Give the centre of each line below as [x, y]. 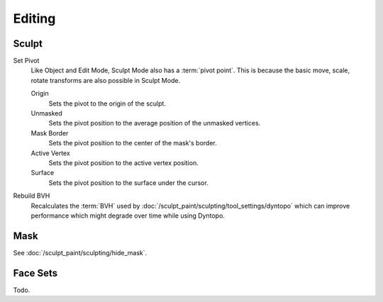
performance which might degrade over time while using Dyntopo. [128, 216]
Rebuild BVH [32, 196]
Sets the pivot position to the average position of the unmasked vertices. [155, 123]
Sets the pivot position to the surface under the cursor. [128, 183]
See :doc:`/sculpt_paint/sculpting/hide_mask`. [80, 252]
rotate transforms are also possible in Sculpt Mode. [106, 80]
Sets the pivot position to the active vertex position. [123, 162]
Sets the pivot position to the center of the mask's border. [133, 143]
